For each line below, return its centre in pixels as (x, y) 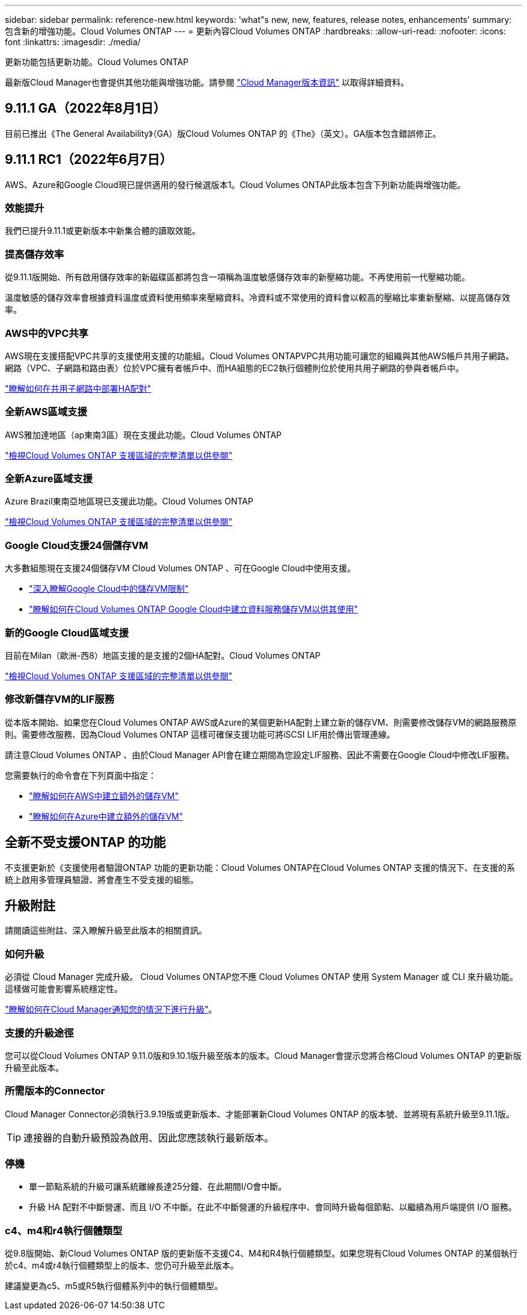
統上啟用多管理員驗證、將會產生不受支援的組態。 (102, 879)
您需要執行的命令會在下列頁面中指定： (81, 775)
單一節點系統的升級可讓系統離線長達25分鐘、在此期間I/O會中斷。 (158, 1187)
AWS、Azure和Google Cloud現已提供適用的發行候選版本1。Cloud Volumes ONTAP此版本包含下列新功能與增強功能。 (235, 184)
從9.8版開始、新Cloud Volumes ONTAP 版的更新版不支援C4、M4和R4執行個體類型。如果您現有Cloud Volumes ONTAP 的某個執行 (261, 1254)
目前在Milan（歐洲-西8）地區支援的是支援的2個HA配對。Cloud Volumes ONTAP (163, 655)
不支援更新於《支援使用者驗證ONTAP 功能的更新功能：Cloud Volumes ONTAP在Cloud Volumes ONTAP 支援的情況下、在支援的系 (260, 867)
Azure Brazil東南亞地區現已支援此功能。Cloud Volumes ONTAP (129, 501)
